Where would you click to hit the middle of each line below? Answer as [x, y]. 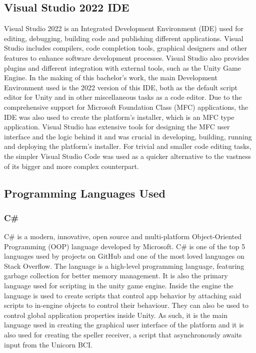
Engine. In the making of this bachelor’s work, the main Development [111, 77]
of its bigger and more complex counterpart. [71, 166]
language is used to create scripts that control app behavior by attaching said [123, 295]
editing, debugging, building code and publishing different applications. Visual [124, 38]
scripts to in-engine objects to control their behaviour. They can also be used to [126, 305]
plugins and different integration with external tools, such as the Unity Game [122, 67]
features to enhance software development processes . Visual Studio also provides [127, 57]
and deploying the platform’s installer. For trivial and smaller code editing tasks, [128, 146]
